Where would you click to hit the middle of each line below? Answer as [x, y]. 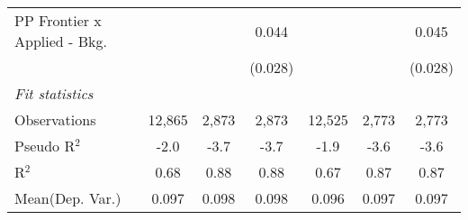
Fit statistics [54, 93]
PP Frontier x [58, 20]
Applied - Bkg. [61, 41]
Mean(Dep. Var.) [68, 198]
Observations [55, 119]
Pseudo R [45, 146]
